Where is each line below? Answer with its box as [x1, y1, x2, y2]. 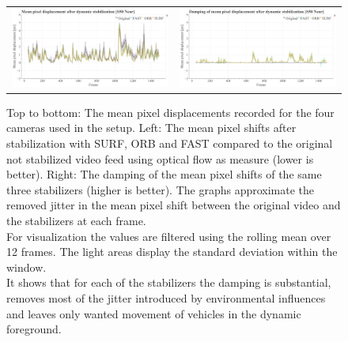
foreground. [6, 321, 62, 337]
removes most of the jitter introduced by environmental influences [6, 289, 326, 306]
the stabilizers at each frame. [6, 212, 146, 228]
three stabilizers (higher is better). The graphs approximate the [6, 181, 315, 197]
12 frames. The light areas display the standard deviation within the [6, 243, 338, 260]
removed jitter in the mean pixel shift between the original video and [6, 197, 341, 213]
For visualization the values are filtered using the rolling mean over [6, 227, 331, 244]
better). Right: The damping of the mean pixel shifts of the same [6, 166, 322, 182]
